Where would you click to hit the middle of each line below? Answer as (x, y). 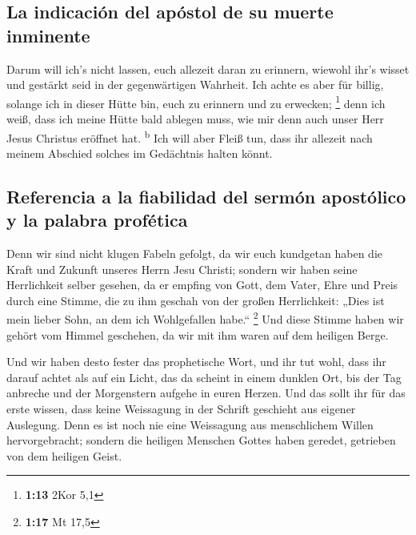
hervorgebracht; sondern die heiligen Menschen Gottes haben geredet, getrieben (201, 440)
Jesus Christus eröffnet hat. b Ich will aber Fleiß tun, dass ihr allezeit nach (190, 136)
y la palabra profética (97, 220)
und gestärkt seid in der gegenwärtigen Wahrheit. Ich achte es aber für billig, (195, 84)
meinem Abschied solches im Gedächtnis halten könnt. (140, 153)
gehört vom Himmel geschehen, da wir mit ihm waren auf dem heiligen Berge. (198, 334)
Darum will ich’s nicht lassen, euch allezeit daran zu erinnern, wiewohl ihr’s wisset (208, 68)
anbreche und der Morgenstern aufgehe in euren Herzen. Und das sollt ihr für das (206, 393)
